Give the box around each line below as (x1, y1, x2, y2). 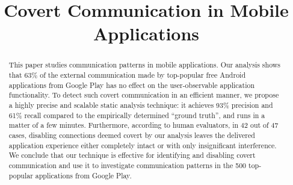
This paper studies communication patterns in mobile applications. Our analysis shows (8, 60, 281, 70)
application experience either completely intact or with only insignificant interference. (8, 140, 277, 150)
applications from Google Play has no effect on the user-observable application (8, 80, 254, 90)
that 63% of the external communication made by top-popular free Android (8, 70, 246, 80)
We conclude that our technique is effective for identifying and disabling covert (8, 150, 256, 160)
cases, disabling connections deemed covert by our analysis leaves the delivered (8, 130, 255, 140)
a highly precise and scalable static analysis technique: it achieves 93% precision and (8, 99, 273, 110)
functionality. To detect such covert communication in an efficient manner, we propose (8, 90, 279, 100)
